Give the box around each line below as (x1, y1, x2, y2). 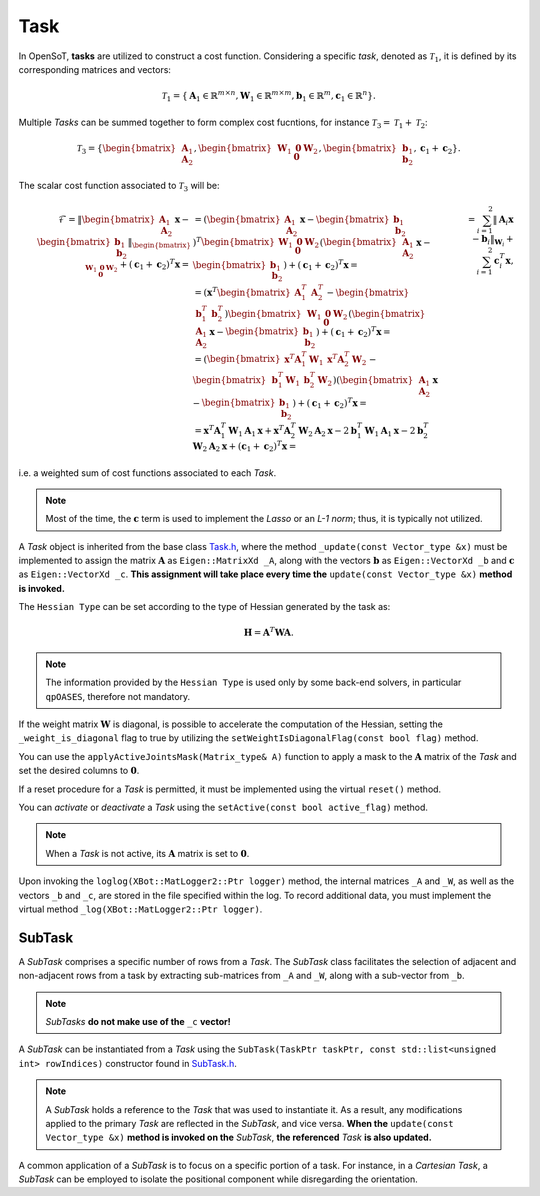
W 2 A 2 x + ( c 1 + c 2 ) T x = (192, 439, 297, 454)
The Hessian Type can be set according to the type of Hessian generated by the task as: (18, 601, 391, 613)
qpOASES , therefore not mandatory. (45, 690, 191, 702)
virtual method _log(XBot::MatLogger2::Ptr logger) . (18, 903, 263, 915)
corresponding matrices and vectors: (18, 63, 172, 75)
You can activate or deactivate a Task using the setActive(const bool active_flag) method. (18, 801, 429, 813)
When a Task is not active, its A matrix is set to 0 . (45, 847, 250, 859)
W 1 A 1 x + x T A (228, 423, 292, 439)
